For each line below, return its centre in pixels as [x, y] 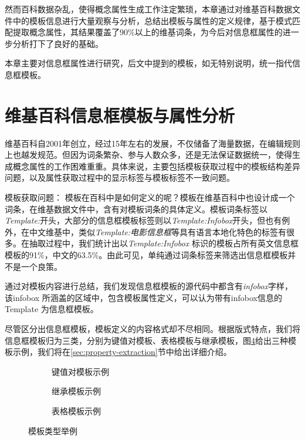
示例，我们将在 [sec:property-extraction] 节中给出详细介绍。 [122, 352]
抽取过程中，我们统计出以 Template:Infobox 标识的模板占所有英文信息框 [164, 243]
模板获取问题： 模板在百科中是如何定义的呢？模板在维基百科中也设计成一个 [150, 197]
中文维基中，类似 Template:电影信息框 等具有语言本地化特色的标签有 [158, 231]
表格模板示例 [76, 410]
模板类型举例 [53, 430]
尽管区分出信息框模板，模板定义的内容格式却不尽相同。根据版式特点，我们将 [152, 329]
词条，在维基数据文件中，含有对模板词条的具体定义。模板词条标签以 [136, 209]
